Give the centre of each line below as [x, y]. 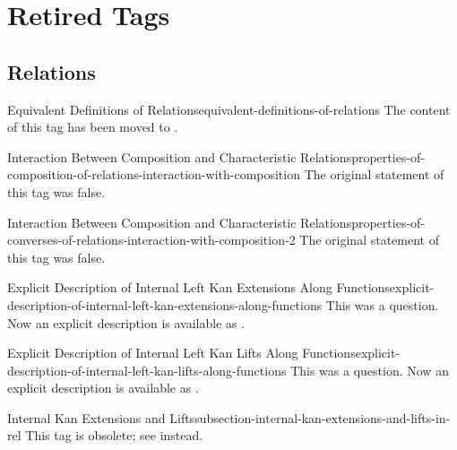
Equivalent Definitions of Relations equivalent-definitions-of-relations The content [229, 109]
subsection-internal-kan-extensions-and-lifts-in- [323, 417]
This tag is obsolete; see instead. [114, 435]
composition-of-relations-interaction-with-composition [154, 174]
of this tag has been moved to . [93, 127]
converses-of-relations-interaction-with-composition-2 [151, 240]
